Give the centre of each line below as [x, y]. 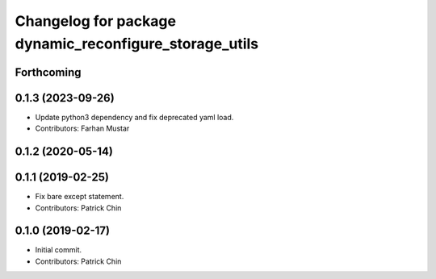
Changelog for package [96, 21]
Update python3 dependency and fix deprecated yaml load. [134, 117]
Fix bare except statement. [80, 197]
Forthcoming [48, 72]
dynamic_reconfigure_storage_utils [137, 44]
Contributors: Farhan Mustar [82, 128]
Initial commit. [59, 250]
